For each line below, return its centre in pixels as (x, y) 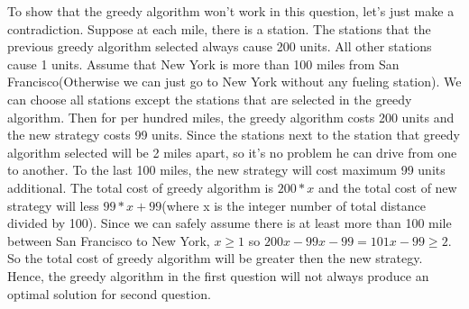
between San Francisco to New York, (109, 240)
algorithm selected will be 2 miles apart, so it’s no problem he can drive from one (232, 152)
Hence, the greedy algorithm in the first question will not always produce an (218, 275)
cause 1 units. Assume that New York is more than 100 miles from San (203, 64)
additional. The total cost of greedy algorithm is (141, 187)
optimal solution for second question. (109, 293)
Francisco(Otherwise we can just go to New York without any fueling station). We (234, 82)
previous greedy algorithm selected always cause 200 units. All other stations (220, 46)
